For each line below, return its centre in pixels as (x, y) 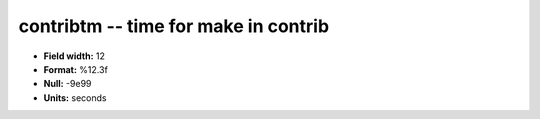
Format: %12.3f (76, 69)
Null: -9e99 (67, 84)
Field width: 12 (74, 56)
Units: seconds (75, 97)
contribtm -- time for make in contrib (174, 26)
